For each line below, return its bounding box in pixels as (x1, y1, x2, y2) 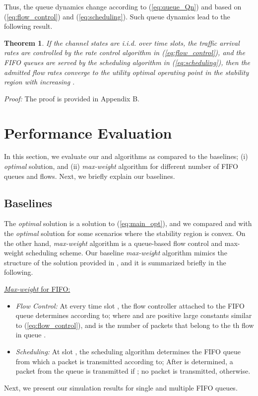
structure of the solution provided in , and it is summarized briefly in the (4, 257, 226, 267)
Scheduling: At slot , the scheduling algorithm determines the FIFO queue (15, 346, 241, 356)
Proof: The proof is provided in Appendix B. (4, 93, 139, 103)
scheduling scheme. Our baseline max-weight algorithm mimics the (26, 247, 227, 258)
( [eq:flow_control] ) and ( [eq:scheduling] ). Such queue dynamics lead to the (4, 11, 230, 21)
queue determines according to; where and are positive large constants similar (15, 310, 252, 320)
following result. (4, 21, 53, 31)
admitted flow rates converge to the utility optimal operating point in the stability (4, 67, 249, 77)
